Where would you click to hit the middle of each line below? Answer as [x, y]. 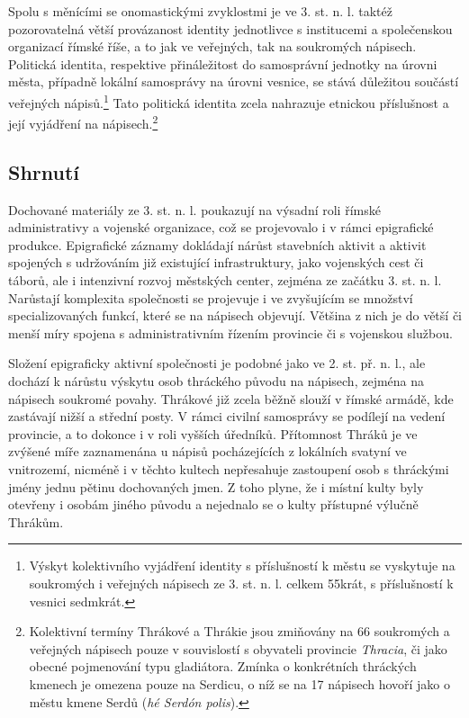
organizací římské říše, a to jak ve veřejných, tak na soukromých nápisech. [212, 46]
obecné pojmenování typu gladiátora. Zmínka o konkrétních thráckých [223, 666]
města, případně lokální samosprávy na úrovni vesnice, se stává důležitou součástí [234, 81]
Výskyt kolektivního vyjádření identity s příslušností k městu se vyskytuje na [242, 565]
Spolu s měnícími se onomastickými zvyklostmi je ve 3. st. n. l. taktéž [200, 11]
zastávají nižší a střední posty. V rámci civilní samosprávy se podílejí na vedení [227, 416]
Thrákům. [36, 521]
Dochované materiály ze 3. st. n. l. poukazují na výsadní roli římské [194, 209]
